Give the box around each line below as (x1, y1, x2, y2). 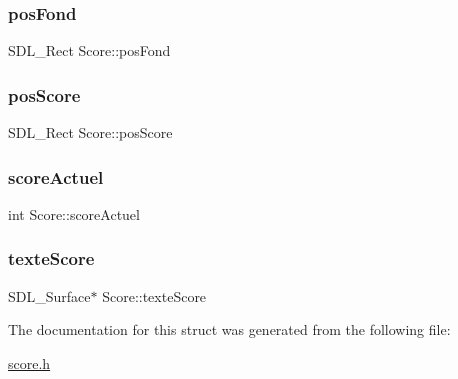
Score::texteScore (102, 285, 207, 306)
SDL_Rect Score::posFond (8, 40, 171, 61)
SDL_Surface (8, 285, 91, 306)
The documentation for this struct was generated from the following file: (8, 319, 451, 340)
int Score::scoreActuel (8, 203, 140, 224)
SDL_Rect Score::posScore (8, 122, 173, 143)
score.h (8, 352, 51, 373)
